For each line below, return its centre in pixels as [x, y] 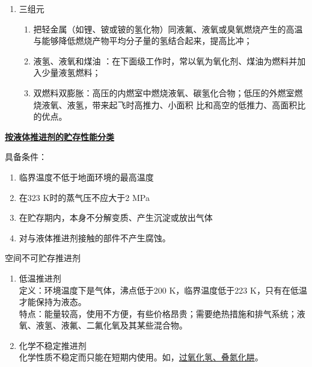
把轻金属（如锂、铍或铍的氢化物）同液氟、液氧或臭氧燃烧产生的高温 [168, 29]
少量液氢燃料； [71, 72]
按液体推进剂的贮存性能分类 [60, 136]
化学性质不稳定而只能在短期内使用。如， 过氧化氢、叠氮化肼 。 [141, 357]
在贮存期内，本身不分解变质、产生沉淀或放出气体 [116, 217]
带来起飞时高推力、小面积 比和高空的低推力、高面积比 [199, 104]
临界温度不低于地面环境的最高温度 [86, 177]
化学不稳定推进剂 [53, 345]
